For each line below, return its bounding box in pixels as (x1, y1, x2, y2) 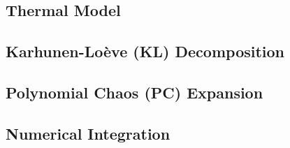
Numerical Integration (6, 122, 171, 144)
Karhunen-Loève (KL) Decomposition (6, 40, 285, 62)
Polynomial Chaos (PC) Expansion (6, 81, 263, 103)
